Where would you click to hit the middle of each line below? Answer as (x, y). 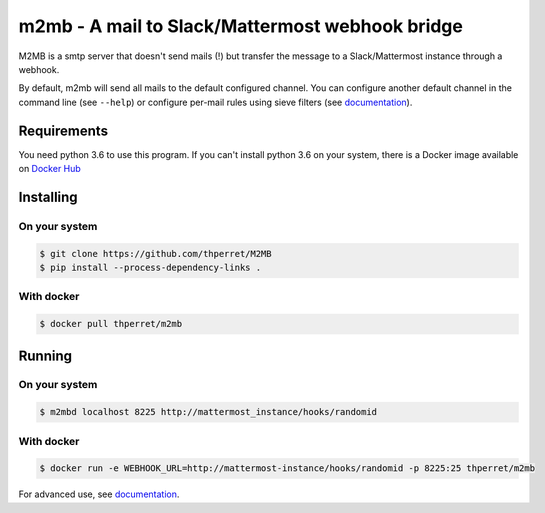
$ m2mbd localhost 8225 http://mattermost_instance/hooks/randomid (208, 412)
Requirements (63, 130)
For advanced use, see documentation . (99, 494)
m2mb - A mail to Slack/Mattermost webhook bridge (241, 26)
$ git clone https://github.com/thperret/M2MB (155, 253)
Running (45, 355)
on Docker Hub (50, 169)
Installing (48, 196)
